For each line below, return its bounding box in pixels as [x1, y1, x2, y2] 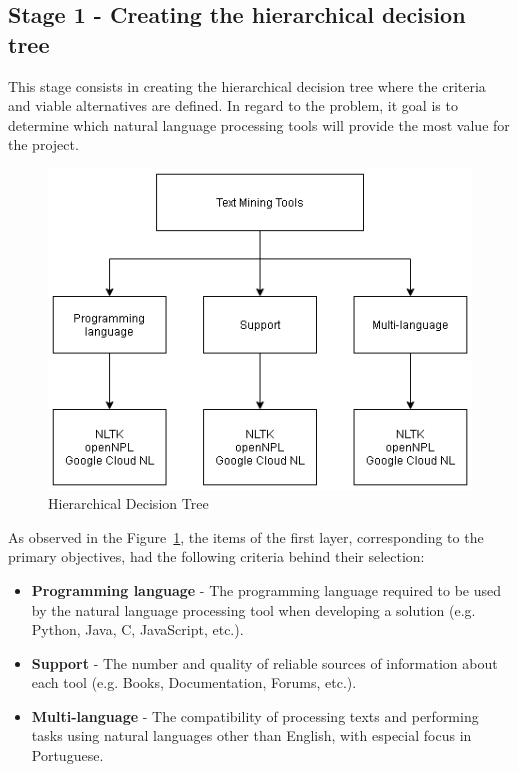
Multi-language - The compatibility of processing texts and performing [31, 705, 479, 726]
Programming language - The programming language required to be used [31, 579, 502, 600]
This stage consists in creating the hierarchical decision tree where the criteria [8, 75, 486, 96]
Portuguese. [31, 745, 104, 766]
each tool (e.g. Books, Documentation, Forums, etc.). [31, 672, 357, 693]
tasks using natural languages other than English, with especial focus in [31, 725, 472, 746]
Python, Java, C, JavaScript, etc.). [31, 619, 244, 640]
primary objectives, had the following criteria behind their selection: [8, 546, 425, 567]
